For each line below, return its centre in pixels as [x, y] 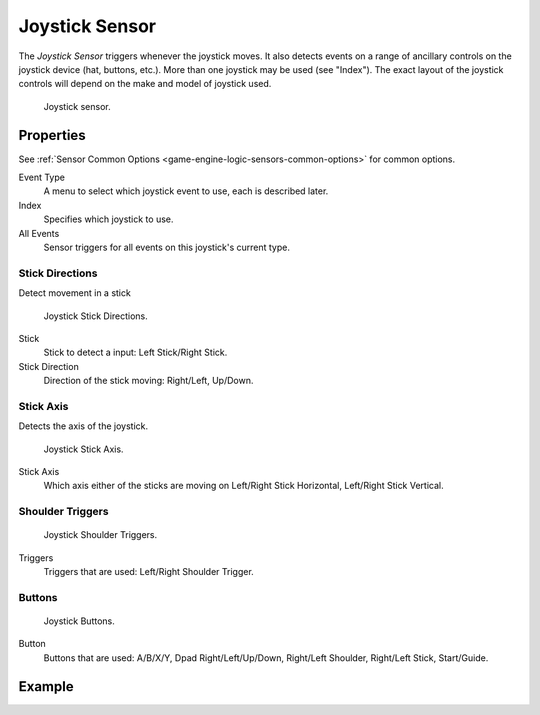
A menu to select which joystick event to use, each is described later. [186, 191]
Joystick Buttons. [79, 621]
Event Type [41, 177]
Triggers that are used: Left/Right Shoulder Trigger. [148, 572]
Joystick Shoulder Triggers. [100, 535]
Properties [52, 135]
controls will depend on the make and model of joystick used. [145, 84]
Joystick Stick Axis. [83, 449]
